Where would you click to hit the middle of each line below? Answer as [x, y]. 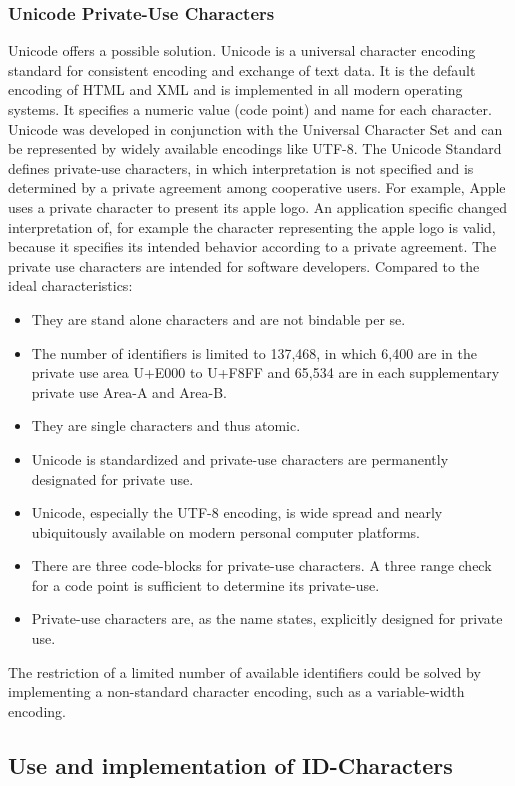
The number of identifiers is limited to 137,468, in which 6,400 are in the [254, 352]
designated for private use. [112, 478]
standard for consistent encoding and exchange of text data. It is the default [242, 69]
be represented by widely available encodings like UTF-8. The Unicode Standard [255, 148]
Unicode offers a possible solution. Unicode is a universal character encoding [242, 50]
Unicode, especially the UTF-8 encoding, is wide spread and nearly [237, 512]
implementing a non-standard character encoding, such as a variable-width [236, 691]
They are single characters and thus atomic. [166, 425]
